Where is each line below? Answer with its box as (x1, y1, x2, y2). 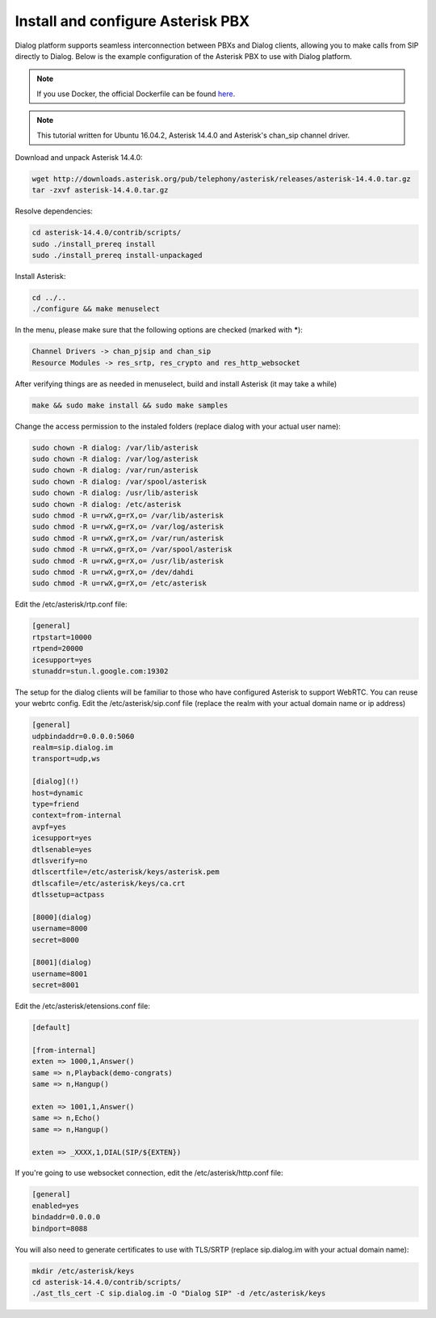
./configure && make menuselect (31, 304, 161, 314)
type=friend (31, 799, 80, 809)
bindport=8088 (31, 1223, 88, 1233)
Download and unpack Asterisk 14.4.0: (15, 152, 143, 162)
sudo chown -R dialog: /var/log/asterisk (31, 454, 199, 464)
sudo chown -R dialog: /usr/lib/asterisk (31, 488, 199, 497)
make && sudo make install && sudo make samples (31, 400, 228, 410)
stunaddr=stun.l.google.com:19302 (31, 666, 169, 675)
